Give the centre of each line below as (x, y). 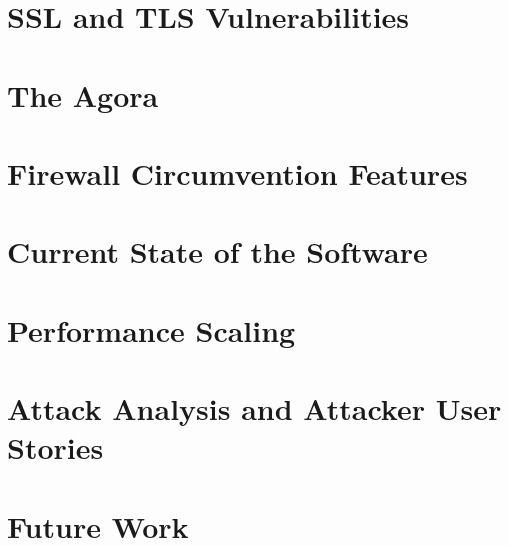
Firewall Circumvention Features (237, 172)
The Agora (83, 94)
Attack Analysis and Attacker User (254, 408)
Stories (55, 447)
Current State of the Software (217, 251)
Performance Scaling (151, 329)
